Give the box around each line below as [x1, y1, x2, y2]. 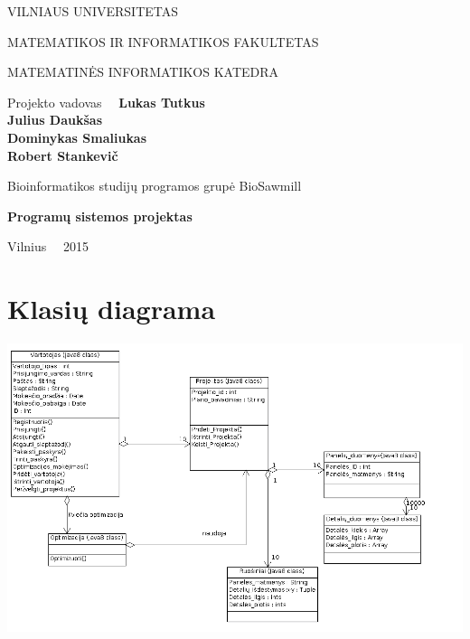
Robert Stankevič [7, 146, 118, 164]
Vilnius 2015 [7, 237, 89, 256]
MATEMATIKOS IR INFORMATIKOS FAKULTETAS [7, 32, 319, 51]
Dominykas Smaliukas [7, 127, 147, 146]
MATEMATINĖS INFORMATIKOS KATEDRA [7, 62, 279, 81]
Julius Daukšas [7, 110, 103, 129]
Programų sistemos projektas [7, 206, 193, 225]
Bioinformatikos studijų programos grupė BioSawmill [7, 176, 302, 195]
